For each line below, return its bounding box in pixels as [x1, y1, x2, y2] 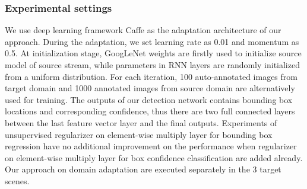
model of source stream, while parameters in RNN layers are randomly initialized [5, 59, 300, 71]
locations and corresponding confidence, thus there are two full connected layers [5, 105, 295, 117]
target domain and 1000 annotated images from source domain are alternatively [5, 82, 295, 94]
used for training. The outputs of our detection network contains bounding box [5, 93, 293, 105]
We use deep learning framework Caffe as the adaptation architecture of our [5, 24, 281, 36]
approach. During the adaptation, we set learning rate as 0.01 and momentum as [5, 35, 299, 47]
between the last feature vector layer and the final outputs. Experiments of [5, 116, 277, 129]
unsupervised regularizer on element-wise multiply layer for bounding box [5, 128, 273, 140]
